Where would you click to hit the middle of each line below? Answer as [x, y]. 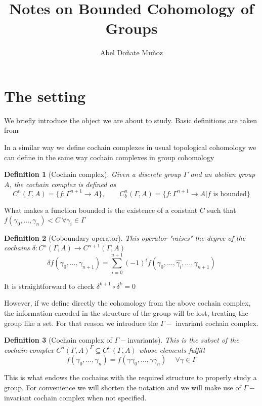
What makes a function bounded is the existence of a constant [101, 210]
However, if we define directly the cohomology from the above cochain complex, [127, 303]
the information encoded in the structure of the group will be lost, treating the [126, 313]
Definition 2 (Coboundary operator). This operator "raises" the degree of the [125, 237]
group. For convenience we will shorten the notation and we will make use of [123, 387]
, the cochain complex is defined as [63, 184]
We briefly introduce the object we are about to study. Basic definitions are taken [130, 120]
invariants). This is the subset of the [183, 340]
